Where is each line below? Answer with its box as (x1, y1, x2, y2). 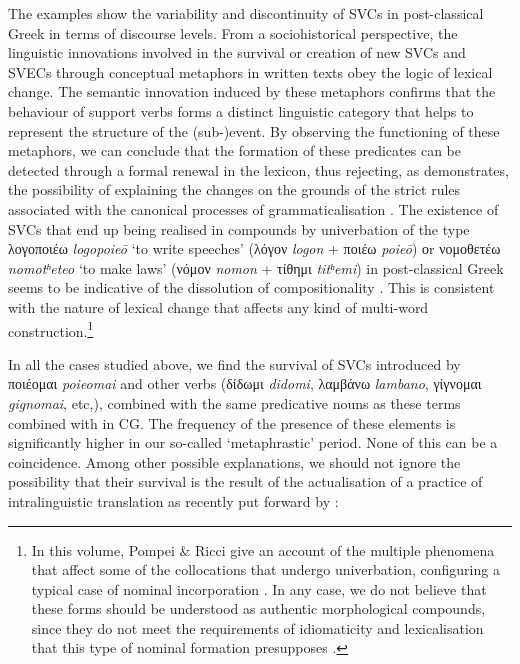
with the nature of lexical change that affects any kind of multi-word (8, 296, 429, 317)
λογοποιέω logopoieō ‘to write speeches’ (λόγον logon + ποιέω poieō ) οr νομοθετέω (8, 238, 501, 259)
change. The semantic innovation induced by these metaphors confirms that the (8, 81, 496, 102)
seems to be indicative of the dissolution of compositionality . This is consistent (8, 277, 495, 298)
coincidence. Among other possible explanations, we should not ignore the (8, 451, 461, 472)
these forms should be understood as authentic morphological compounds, (31, 598, 486, 619)
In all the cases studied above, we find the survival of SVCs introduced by (8, 353, 461, 374)
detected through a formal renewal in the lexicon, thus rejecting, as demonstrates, (8, 159, 509, 180)
